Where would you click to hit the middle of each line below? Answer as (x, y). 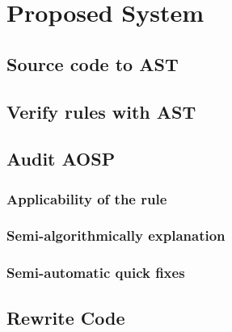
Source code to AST (93, 63)
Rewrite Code (66, 317)
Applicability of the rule (87, 198)
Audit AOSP (61, 159)
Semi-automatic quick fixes (96, 273)
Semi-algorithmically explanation (116, 235)
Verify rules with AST (101, 111)
